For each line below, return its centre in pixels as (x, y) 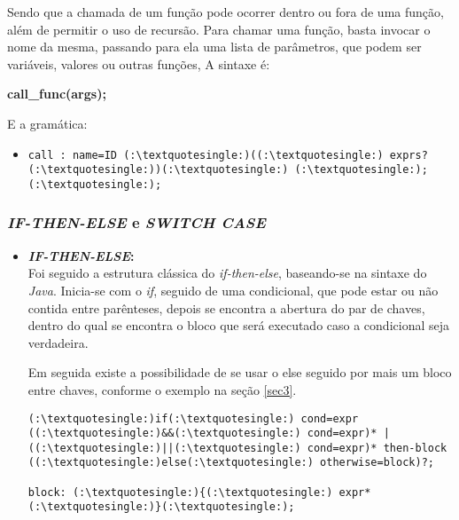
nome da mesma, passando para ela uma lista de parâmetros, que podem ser (214, 47)
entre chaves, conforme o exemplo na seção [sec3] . (162, 389)
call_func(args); (57, 94)
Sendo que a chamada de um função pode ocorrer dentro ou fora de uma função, (226, 12)
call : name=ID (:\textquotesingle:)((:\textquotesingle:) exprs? (228, 155)
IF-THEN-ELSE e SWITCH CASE (136, 222)
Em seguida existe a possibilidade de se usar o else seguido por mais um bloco (240, 372)
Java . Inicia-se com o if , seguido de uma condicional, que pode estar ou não (233, 290)
